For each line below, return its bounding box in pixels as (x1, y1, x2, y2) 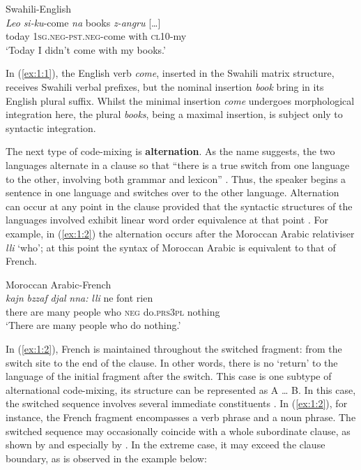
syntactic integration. (6, 120, 96, 135)
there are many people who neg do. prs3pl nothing (6, 304, 220, 318)
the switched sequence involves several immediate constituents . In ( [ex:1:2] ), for (6, 396, 348, 411)
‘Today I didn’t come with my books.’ (6, 42, 166, 57)
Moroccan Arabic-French (6, 277, 112, 291)
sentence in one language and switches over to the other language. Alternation (6, 185, 339, 200)
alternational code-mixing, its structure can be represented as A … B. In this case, (6, 382, 356, 397)
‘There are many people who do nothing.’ (6, 318, 181, 332)
